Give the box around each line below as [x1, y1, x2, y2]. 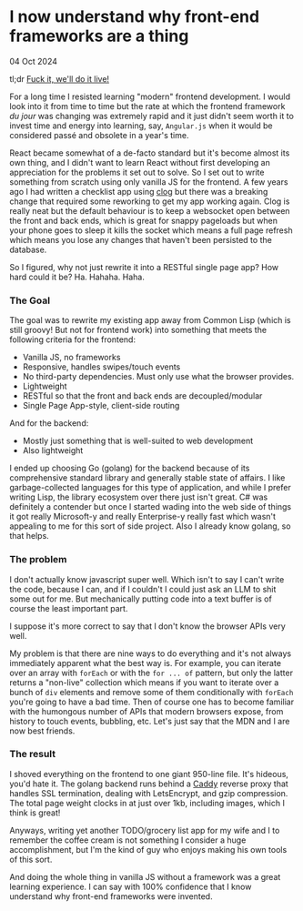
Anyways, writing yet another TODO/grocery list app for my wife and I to [9, 825, 280, 835]
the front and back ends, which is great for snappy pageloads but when [9, 215, 278, 226]
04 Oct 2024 [9, 56, 57, 66]
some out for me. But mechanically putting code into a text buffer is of [9, 593, 273, 604]
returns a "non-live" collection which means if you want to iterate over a [9, 676, 279, 688]
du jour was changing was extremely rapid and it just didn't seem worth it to [9, 110, 294, 121]
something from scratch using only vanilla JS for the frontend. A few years [9, 176, 288, 187]
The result [9, 748, 56, 761]
